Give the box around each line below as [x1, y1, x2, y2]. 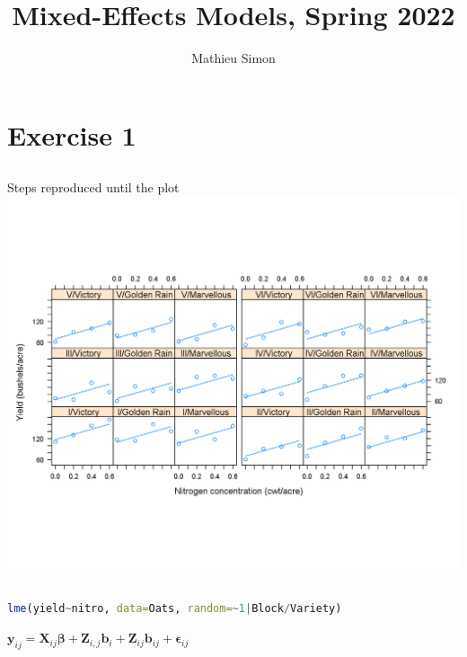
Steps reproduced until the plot [7, 178, 180, 197]
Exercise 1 [7, 116, 137, 153]
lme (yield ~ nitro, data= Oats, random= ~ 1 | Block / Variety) [7, 601, 342, 615]
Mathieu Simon [191, 49, 276, 67]
